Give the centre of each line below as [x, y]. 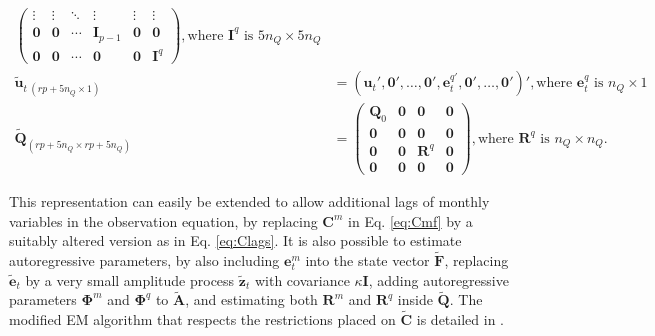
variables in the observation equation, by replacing [163, 220]
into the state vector [367, 259]
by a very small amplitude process [130, 279]
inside [415, 299]
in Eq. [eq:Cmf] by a [410, 220]
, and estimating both [251, 299]
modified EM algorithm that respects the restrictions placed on [202, 319]
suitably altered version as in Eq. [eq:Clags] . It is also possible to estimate [235, 240]
